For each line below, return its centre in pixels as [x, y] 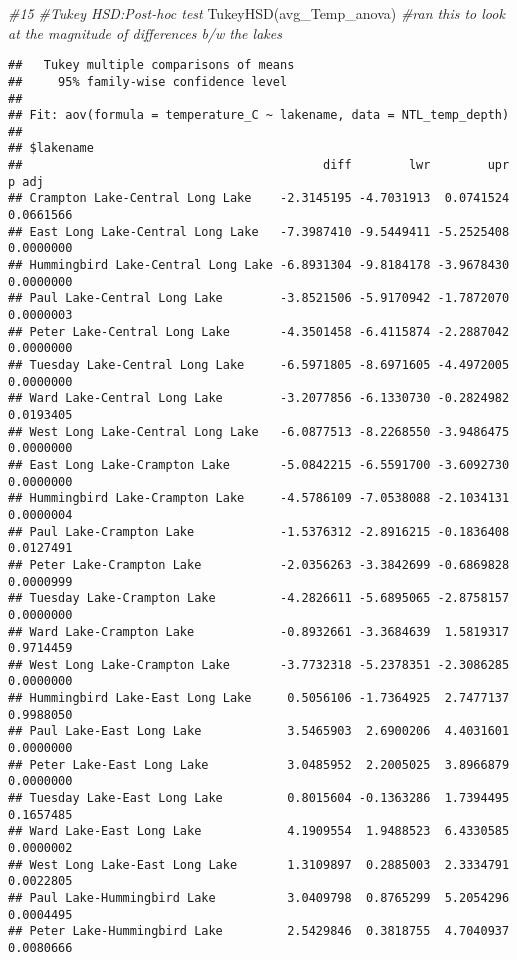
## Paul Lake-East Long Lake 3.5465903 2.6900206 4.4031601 [259, 731]
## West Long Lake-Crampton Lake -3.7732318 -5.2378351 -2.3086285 [259, 664]
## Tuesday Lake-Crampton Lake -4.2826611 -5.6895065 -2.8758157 [259, 598]
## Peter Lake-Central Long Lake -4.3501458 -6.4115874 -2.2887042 [259, 331]
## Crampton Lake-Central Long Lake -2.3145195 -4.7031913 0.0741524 [259, 198]
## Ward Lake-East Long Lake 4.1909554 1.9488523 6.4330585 [259, 831]
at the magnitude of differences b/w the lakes [145, 32]
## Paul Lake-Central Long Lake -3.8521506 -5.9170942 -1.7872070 [259, 298]
